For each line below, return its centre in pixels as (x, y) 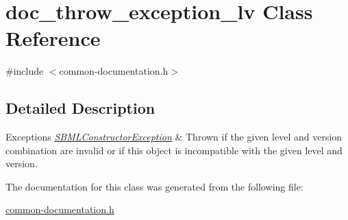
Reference (53, 38)
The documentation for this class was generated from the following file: (154, 186)
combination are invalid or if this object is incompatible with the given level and (174, 150)
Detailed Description (80, 108)
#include (25, 71)
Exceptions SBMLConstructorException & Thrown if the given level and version (174, 137)
